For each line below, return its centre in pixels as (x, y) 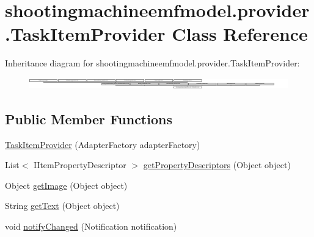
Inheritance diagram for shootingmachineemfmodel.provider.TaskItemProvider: (152, 63)
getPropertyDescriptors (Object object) (217, 165)
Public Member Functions (89, 118)
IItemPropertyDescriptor (80, 165)
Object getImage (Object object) (66, 185)
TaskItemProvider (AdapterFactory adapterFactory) (103, 144)
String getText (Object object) (62, 206)
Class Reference (240, 34)
